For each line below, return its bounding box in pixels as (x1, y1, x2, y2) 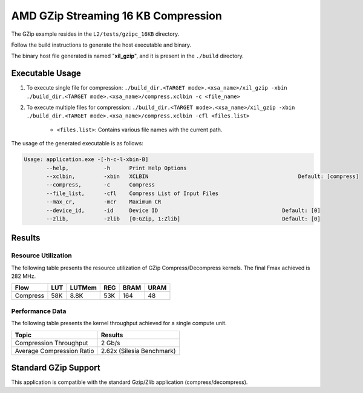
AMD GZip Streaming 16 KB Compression (11, 9, 222, 22)
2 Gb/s (100, 339, 120, 347)
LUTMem (70, 283, 97, 292)
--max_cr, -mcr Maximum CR (46, 199, 162, 205)
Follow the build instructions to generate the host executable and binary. (11, 41, 192, 48)
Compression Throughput (15, 339, 88, 347)
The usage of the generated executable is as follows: (11, 140, 143, 147)
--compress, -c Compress (46, 182, 155, 188)
